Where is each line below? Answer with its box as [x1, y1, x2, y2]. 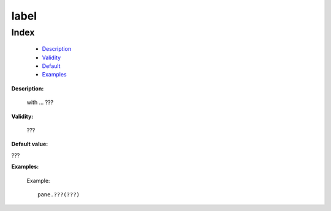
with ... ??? [26, 98, 54, 106]
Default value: [11, 141, 48, 148]
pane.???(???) [37, 191, 80, 198]
